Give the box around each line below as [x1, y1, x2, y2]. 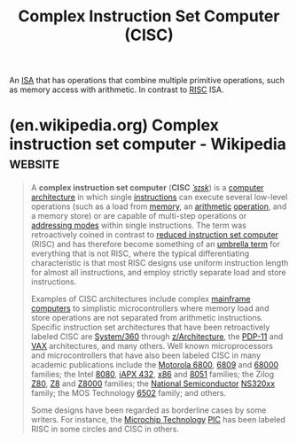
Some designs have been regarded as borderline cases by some [30, 405, 267, 415]
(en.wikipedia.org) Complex [9, 115, 220, 136]
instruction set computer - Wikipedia [9, 135, 286, 154]
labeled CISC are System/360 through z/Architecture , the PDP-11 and [30, 331, 284, 342]
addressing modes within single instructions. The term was [30, 220, 246, 231]
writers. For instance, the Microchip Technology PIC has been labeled [30, 415, 285, 425]
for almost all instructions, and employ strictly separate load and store [30, 268, 286, 278]
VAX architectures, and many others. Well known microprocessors [30, 341, 273, 352]
